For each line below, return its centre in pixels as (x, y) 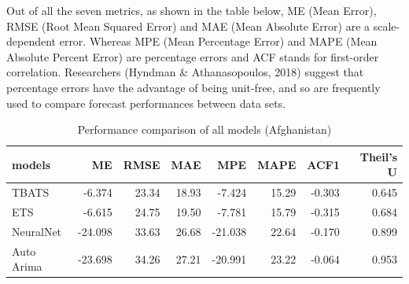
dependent (31, 41)
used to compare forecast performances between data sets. (146, 103)
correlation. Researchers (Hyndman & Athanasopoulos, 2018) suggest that (185, 72)
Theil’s (378, 156)
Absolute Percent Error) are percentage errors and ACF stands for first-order (193, 56)
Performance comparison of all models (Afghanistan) (204, 129)
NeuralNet (37, 231)
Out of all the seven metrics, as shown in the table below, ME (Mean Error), (192, 10)
